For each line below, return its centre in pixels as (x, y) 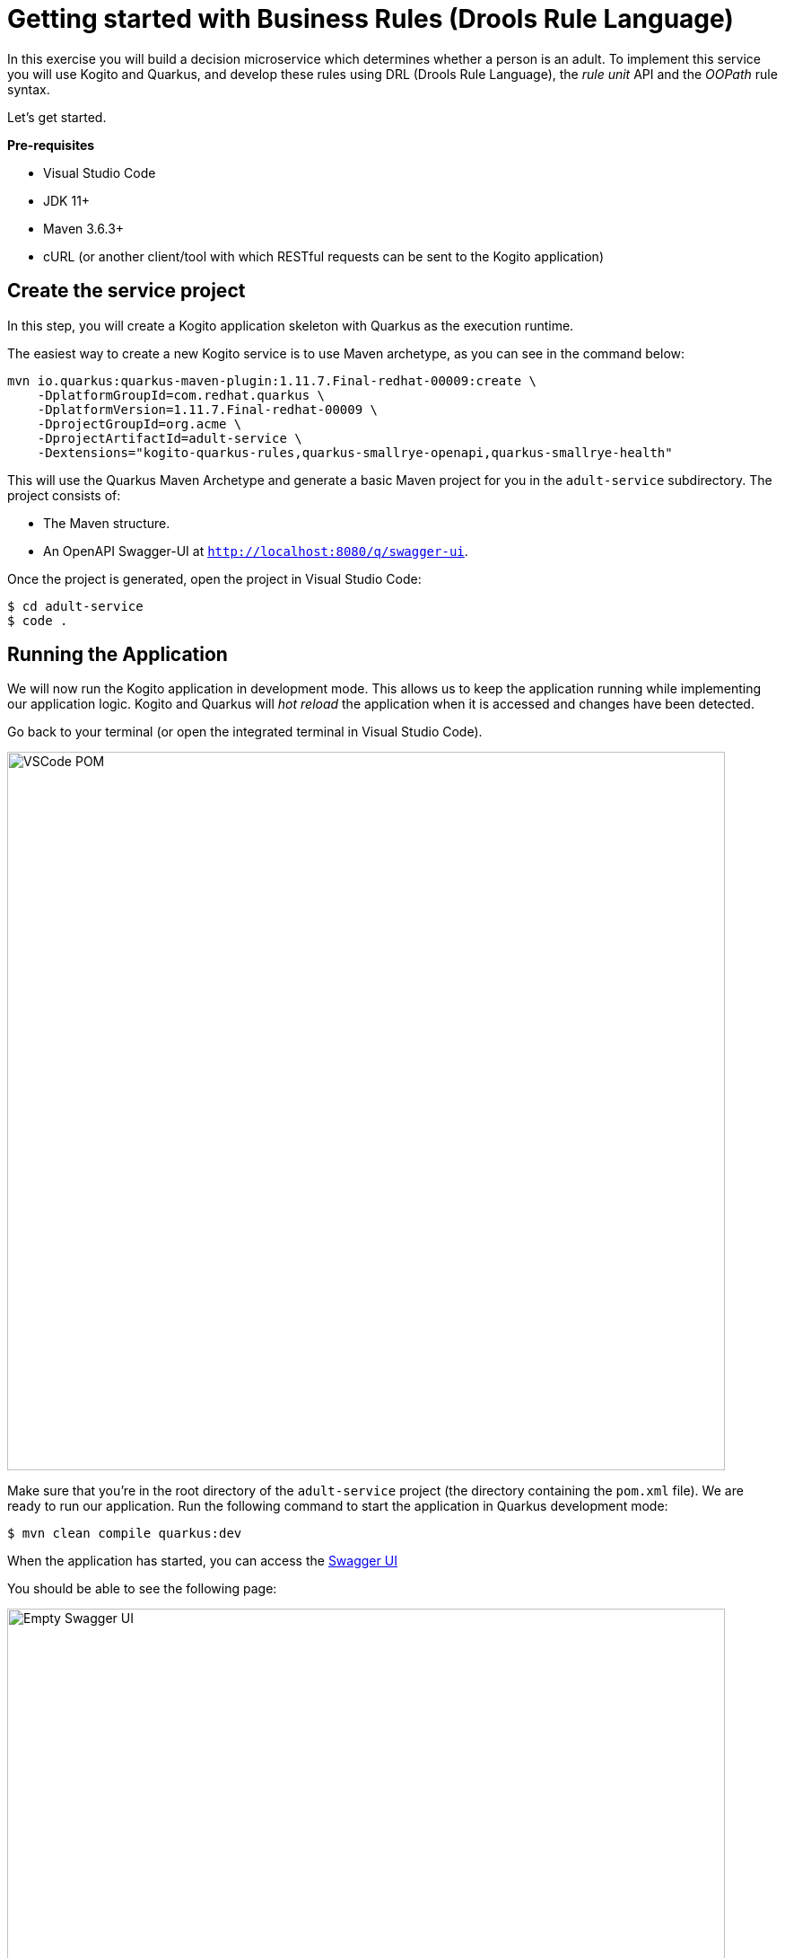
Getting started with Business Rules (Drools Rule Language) (371, 19)
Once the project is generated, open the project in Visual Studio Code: (214, 578)
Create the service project (126, 291)
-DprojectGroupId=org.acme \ (140, 423)
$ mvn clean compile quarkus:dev (125, 1534)
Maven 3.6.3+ (84, 228)
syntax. (29, 89)
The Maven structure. (107, 523)
